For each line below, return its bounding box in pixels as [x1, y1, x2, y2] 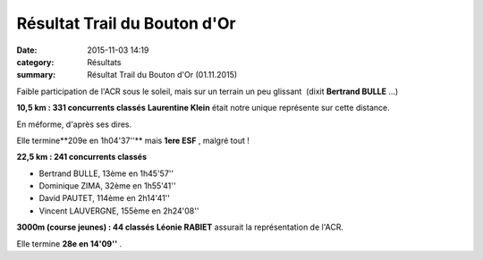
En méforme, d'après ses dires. [16, 119, 132, 130]
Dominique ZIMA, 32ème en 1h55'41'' [38, 180, 176, 191]
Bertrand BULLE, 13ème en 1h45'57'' [38, 168, 174, 179]
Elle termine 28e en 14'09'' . [16, 238, 123, 249]
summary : [16, 70, 56, 80]
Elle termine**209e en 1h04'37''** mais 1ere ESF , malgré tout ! [16, 135, 250, 146]
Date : [16, 45, 38, 55]
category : [16, 56, 55, 67]
